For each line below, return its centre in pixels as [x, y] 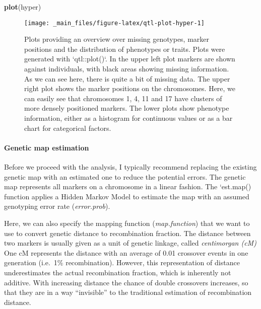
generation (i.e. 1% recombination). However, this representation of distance [122, 262]
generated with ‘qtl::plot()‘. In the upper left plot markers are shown [130, 59]
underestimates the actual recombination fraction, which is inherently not [118, 272]
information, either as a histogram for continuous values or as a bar [128, 118]
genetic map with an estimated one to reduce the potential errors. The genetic [125, 176]
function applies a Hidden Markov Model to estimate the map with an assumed [127, 196]
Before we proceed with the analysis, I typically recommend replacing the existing [130, 166]
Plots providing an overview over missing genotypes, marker [117, 39]
